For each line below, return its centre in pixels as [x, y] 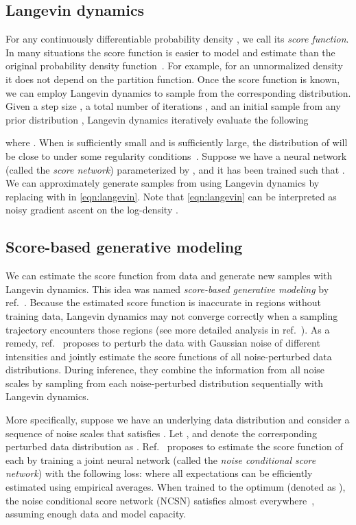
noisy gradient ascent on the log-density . [92, 210]
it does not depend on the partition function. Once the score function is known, [173, 79]
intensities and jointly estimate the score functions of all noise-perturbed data [169, 356]
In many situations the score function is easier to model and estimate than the [170, 52]
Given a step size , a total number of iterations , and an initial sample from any [173, 106]
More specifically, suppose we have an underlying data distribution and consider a [178, 420]
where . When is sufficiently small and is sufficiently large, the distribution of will [177, 142]
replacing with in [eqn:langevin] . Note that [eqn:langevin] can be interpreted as [171, 196]
